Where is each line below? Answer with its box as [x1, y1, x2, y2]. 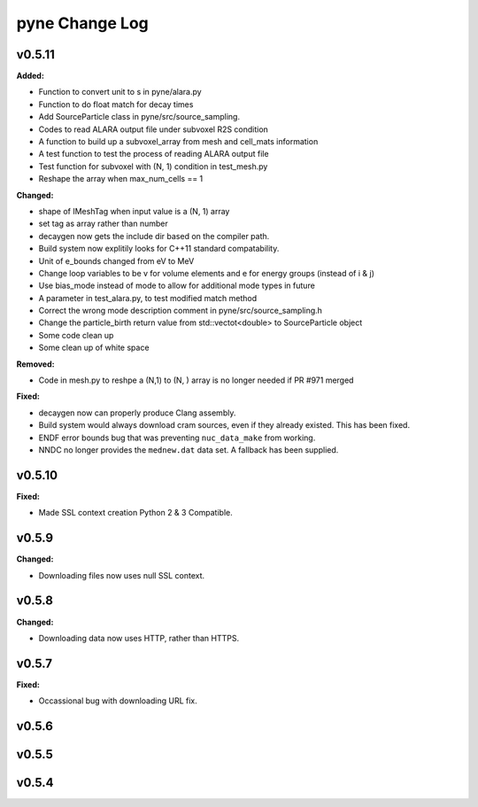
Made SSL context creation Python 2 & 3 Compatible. [38, 508, 234, 518]
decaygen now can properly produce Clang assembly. [38, 407, 236, 418]
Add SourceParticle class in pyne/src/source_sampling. [38, 112, 241, 122]
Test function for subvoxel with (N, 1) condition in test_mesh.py [38, 160, 268, 172]
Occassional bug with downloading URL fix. [38, 695, 198, 706]
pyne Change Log [16, 13, 150, 33]
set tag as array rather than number [38, 218, 168, 229]
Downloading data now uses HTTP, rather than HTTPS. [38, 632, 239, 643]
